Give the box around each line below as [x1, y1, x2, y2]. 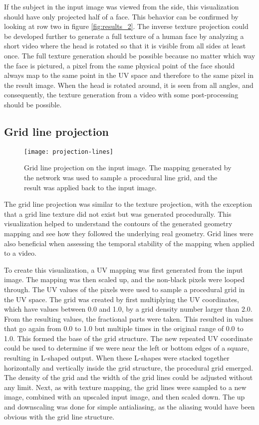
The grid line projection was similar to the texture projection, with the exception [4, 199, 252, 209]
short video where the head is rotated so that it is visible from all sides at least [4, 40, 246, 51]
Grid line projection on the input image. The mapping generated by [24, 162, 232, 173]
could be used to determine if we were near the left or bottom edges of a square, [4, 343, 250, 353]
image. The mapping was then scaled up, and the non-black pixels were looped [4, 274, 245, 285]
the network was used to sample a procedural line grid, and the [24, 172, 218, 182]
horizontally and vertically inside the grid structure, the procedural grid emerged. [4, 362, 254, 373]
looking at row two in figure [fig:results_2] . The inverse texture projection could [4, 21, 249, 31]
